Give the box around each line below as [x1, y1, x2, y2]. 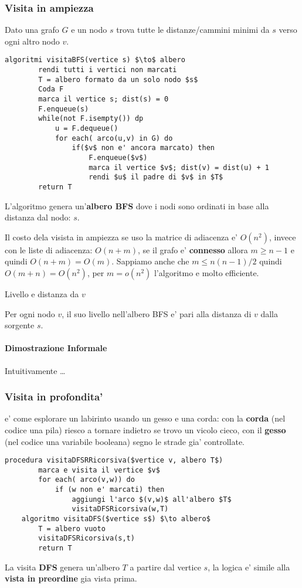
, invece [269, 230, 296, 243]
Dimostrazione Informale [5, 342, 107, 354]
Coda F [38, 85, 64, 94]
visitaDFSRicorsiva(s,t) [38, 534, 135, 543]
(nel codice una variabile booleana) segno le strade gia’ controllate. [5, 435, 245, 447]
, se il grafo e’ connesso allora [138, 243, 248, 256]
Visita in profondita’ [5, 389, 103, 404]
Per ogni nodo [5, 307, 55, 320]
